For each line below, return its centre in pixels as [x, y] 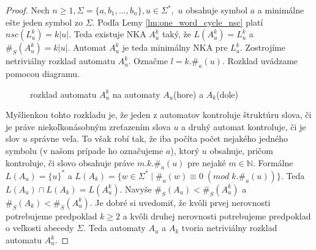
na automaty [136, 94]
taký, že [176, 34]
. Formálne [273, 162]
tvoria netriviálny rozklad [229, 228]
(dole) [228, 94]
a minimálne [281, 10]
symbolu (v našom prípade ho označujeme [85, 150]
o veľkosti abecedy [40, 228]
